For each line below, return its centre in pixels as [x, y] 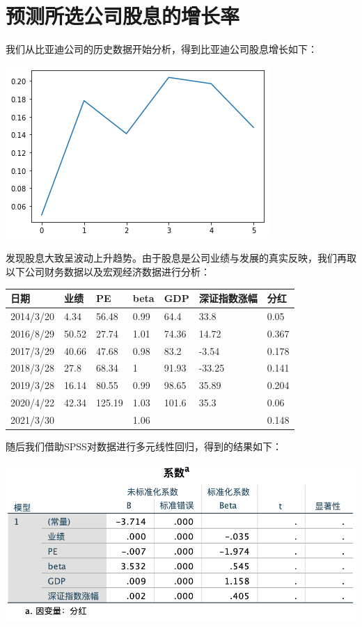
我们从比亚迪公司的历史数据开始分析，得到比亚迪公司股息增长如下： [162, 49]
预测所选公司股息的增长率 [123, 16]
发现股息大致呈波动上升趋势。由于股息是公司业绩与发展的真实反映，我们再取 [181, 258]
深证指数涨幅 [228, 298]
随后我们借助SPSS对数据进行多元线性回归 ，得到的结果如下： [144, 446]
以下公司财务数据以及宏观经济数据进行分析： [108, 271]
